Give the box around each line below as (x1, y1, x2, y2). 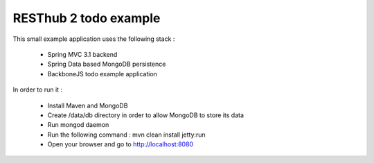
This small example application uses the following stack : (12, 35, 175, 43)
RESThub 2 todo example (12, 10, 161, 26)
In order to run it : (12, 85, 62, 94)
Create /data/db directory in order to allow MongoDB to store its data (47, 111, 244, 119)
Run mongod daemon (47, 121, 109, 129)
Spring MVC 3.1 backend (47, 50, 118, 58)
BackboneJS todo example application (47, 69, 157, 78)
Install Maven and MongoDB (47, 101, 128, 110)
